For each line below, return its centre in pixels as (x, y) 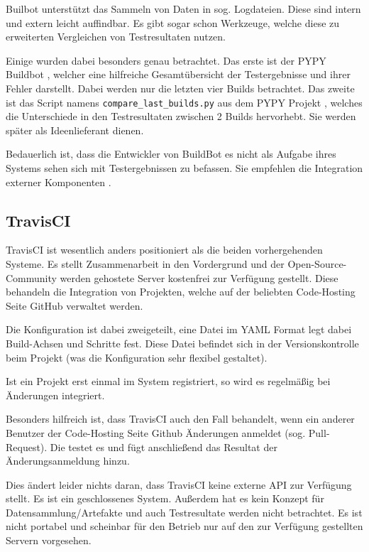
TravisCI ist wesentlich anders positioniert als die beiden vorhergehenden (164, 250)
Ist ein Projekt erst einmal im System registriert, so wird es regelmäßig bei (168, 381)
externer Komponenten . (59, 182)
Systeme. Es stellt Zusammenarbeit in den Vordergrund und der (145, 263)
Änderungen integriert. (55, 395)
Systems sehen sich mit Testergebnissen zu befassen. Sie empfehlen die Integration (184, 168)
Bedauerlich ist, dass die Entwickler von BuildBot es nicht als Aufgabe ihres (171, 154)
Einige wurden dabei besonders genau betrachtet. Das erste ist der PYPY (166, 60)
